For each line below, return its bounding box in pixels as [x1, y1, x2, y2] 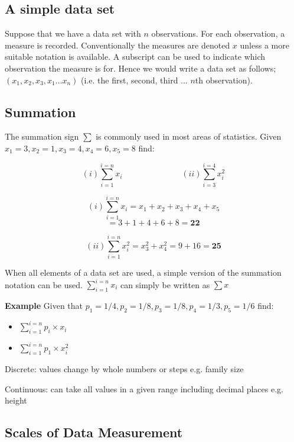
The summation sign [5, 130, 79, 143]
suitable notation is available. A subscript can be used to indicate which [5, 50, 266, 63]
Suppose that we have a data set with [5, 27, 141, 40]
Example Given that [5, 299, 83, 311]
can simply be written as [120, 278, 210, 291]
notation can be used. [5, 278, 83, 291]
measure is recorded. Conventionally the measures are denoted [5, 38, 230, 51]
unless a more [240, 38, 289, 51]
